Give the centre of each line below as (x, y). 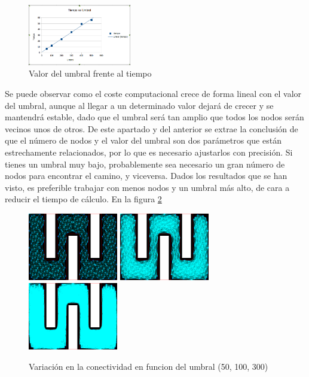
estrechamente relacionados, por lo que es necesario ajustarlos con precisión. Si (149, 152)
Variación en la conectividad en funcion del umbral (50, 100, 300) (149, 366)
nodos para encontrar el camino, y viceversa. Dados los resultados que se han (146, 176)
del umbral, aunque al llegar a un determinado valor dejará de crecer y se (139, 105)
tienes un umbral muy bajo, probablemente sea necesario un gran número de (145, 164)
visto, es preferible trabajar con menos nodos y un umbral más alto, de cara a (147, 187)
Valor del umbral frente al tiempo (90, 73)
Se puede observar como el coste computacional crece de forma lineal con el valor (153, 93)
